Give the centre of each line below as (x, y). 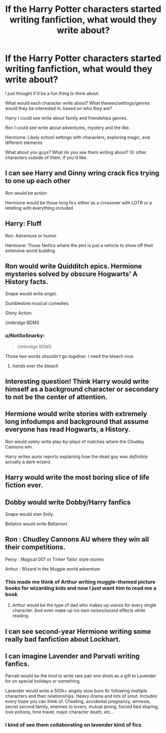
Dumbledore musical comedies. (37, 303)
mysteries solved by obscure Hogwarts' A (71, 274)
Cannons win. (19, 446)
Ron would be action (26, 193)
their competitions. (35, 547)
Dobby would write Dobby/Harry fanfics (68, 502)
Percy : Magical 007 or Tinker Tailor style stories (55, 559)
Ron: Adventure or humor (31, 236)
